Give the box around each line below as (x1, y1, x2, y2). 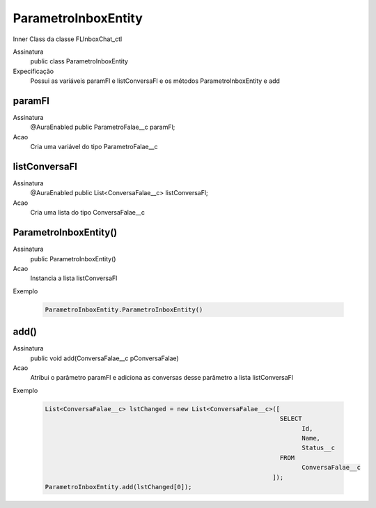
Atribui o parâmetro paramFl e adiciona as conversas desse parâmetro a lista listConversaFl (30, 374, 294, 382)
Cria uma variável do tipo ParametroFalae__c (30, 143, 158, 151)
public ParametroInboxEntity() (30, 254, 116, 263)
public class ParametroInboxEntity (30, 57, 129, 66)
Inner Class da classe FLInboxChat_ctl (13, 35, 123, 43)
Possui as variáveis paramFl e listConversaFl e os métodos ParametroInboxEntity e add (30, 77, 280, 85)
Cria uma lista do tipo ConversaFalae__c (30, 208, 146, 217)
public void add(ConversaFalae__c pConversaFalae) (30, 354, 179, 362)
